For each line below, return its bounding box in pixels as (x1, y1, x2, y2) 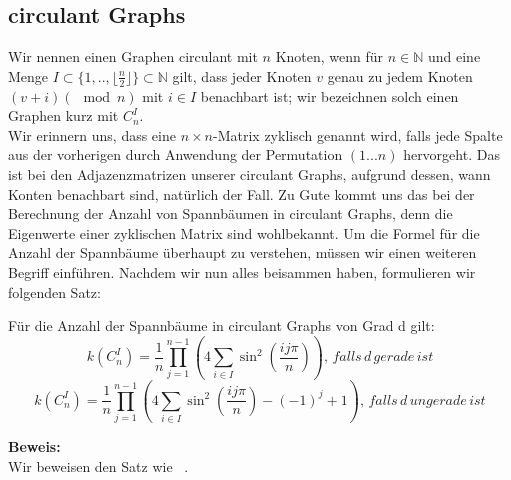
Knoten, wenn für (275, 46, 384, 67)
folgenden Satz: (8, 281, 101, 302)
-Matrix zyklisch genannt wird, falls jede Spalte (213, 124, 503, 145)
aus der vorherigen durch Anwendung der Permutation (8, 144, 343, 165)
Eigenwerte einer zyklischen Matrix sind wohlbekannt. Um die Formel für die (8, 222, 480, 243)
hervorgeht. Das (403, 144, 500, 165)
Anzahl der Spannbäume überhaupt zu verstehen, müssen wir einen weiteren (8, 242, 477, 263)
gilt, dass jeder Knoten (172, 65, 312, 86)
